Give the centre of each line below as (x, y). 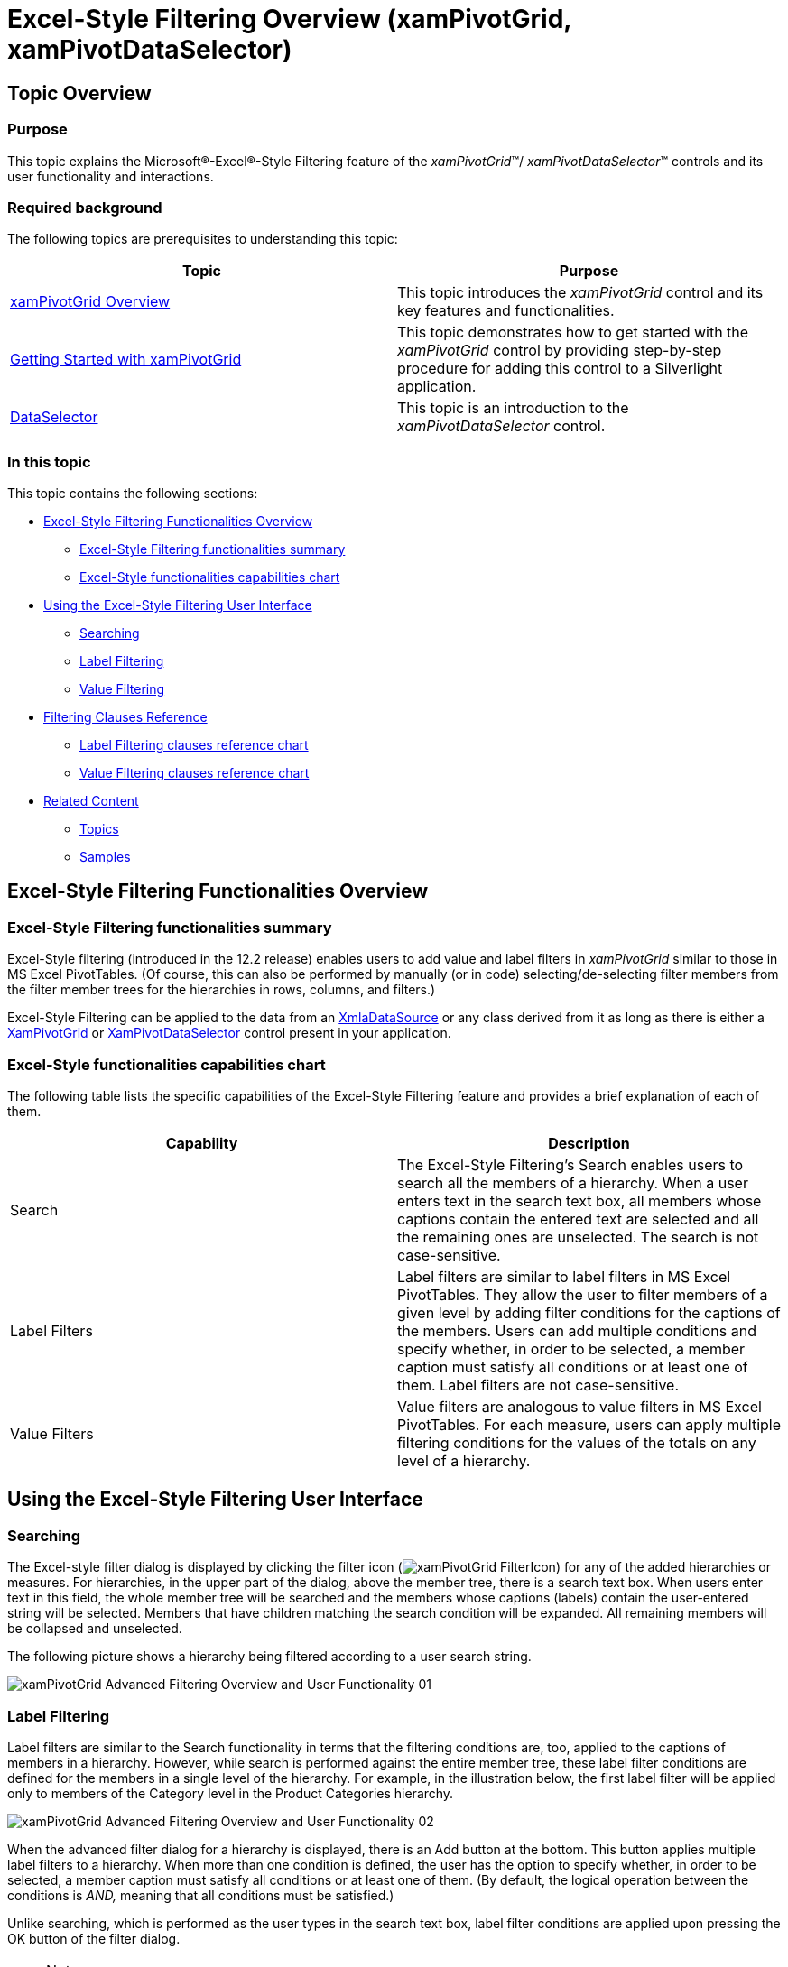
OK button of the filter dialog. (94, 1938)
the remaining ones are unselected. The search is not (578, 1237)
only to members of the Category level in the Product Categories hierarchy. (231, 1793)
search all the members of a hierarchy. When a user (573, 1183)
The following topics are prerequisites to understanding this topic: (203, 239)
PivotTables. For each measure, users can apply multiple (589, 1425)
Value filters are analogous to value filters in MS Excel (579, 1407)
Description (589, 1144)
